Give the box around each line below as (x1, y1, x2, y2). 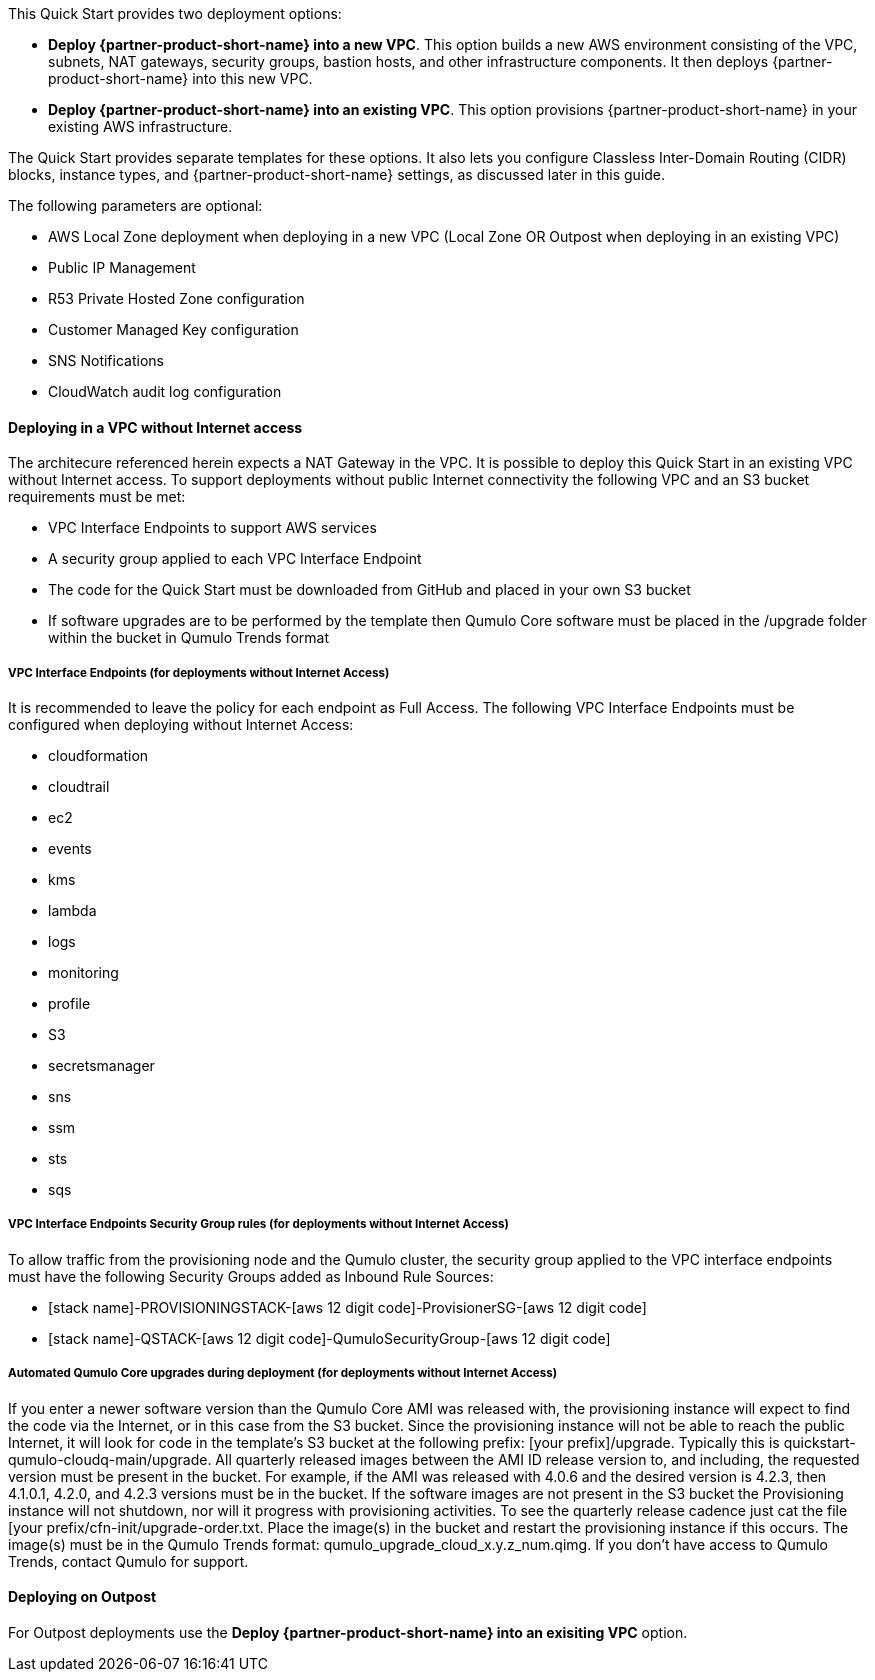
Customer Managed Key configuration (48, 321, 299, 338)
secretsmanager (48, 1057, 155, 1074)
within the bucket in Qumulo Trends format (48, 629, 329, 647)
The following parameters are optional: (8, 197, 263, 214)
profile (48, 995, 91, 1012)
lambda (48, 902, 97, 919)
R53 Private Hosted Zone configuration (48, 290, 305, 307)
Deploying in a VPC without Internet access (8, 418, 303, 436)
